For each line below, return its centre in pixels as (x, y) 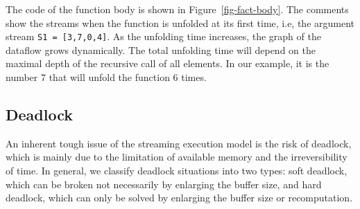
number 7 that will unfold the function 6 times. (106, 77)
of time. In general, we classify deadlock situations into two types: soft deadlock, (177, 171)
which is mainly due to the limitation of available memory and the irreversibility (177, 157)
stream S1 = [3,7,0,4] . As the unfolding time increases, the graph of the (163, 36)
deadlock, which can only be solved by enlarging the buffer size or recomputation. (179, 198)
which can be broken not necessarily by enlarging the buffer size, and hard (164, 184)
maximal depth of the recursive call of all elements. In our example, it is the (168, 63)
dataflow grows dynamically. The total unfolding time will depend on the (161, 49)
